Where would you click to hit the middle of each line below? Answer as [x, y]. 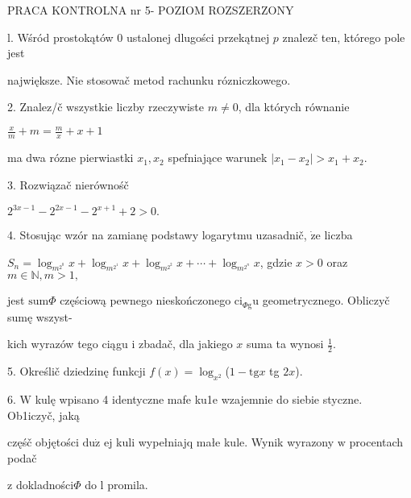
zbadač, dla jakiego [185, 344]
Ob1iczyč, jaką [44, 415]
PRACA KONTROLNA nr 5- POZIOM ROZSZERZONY [151, 10]
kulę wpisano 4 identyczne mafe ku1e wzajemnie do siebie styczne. [199, 399]
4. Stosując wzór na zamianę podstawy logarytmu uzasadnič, [157, 234]
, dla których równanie [294, 107]
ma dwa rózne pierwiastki [71, 158]
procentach [376, 442]
